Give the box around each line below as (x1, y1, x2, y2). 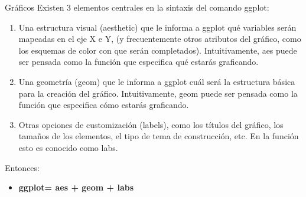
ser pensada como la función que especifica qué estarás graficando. (18, 55, 259, 68)
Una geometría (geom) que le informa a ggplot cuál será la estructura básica (18, 75, 295, 87)
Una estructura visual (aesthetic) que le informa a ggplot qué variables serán (18, 21, 297, 33)
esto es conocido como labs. (18, 141, 118, 153)
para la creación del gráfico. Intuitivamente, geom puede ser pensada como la (18, 87, 298, 99)
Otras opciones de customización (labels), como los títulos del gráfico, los (18, 118, 284, 130)
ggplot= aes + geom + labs (18, 181, 134, 193)
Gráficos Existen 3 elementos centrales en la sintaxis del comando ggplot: (5, 1, 269, 13)
